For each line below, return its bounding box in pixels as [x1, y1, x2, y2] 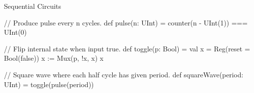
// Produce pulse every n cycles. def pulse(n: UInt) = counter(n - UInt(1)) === [4, 17, 248, 27]
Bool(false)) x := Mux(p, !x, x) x [4, 53, 104, 63]
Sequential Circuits [4, 1, 62, 11]
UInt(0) [4, 27, 27, 37]
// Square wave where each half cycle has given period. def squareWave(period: [4, 69, 244, 79]
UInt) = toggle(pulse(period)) [4, 79, 94, 89]
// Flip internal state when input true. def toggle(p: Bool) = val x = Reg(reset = [4, 43, 250, 53]
